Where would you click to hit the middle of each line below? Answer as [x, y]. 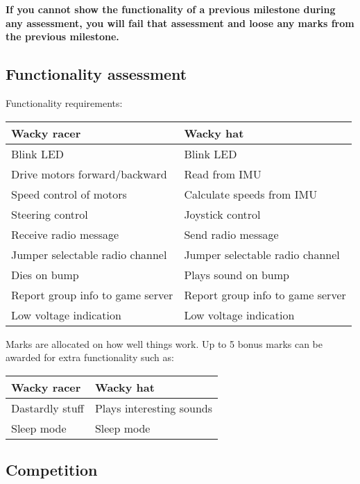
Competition [52, 470]
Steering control [50, 214]
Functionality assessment [96, 74]
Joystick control [222, 214]
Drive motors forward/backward [89, 174]
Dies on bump [45, 274]
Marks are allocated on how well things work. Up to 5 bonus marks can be [164, 343]
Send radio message [231, 234]
